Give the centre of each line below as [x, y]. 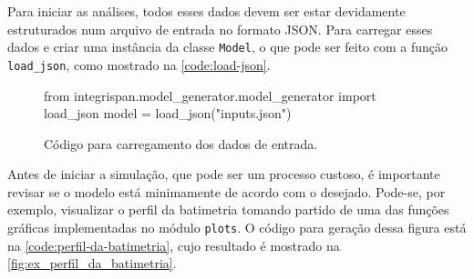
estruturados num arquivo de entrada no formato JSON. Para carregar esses [220, 29]
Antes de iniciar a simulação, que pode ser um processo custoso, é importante [224, 174]
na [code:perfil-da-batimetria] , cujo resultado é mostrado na [174, 245]
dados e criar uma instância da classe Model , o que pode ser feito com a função [228, 47]
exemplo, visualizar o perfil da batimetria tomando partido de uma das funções [228, 209]
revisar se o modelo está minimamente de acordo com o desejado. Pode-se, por [227, 191]
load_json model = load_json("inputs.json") [168, 113]
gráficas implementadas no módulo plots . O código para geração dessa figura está [237, 228]
